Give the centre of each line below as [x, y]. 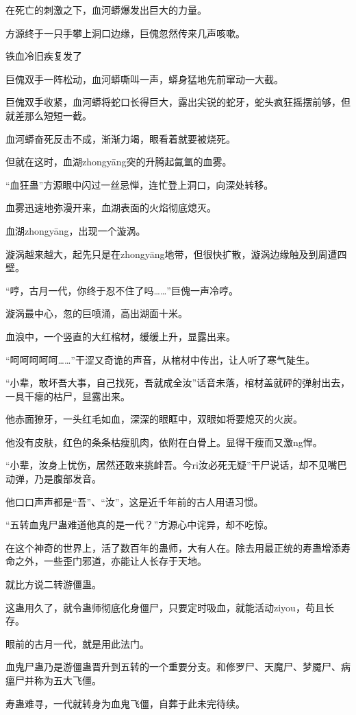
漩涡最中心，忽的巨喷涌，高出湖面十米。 [97, 313]
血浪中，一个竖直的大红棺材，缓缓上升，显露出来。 [120, 336]
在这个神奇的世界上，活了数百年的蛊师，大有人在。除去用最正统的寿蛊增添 [173, 547]
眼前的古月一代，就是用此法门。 [77, 643]
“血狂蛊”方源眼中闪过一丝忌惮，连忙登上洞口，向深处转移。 [140, 184]
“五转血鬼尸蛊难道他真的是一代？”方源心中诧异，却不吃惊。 [140, 525]
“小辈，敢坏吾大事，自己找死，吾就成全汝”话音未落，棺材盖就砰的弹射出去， [178, 383]
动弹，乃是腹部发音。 [53, 479]
